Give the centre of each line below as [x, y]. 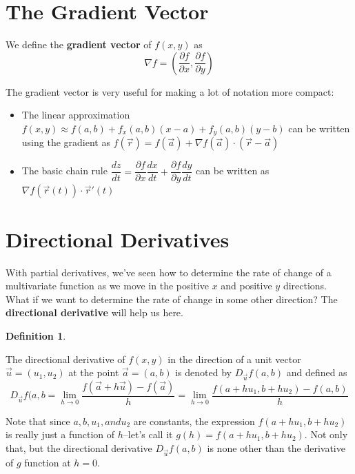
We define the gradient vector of [79, 44]
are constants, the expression [194, 421]
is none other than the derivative [276, 448]
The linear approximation [76, 115]
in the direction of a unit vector [234, 359]
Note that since [38, 421]
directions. [305, 286]
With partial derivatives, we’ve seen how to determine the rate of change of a [169, 272]
